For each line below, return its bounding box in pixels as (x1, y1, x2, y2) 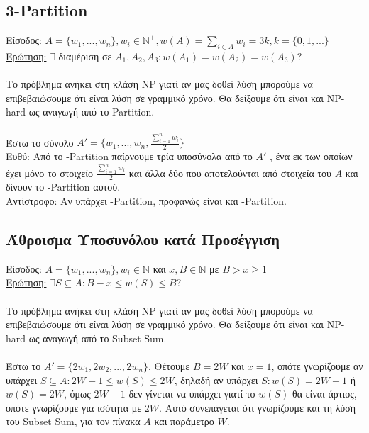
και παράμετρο (154, 414, 214, 429)
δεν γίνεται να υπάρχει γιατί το (128, 386, 255, 401)
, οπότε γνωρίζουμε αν (271, 359, 363, 373)
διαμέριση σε (58, 49, 112, 63)
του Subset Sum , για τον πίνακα (6, 414, 141, 429)
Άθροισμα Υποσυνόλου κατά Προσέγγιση (6, 228, 280, 250)
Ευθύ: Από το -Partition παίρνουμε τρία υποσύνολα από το (6, 149, 253, 164)
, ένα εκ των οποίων (269, 149, 353, 164)
